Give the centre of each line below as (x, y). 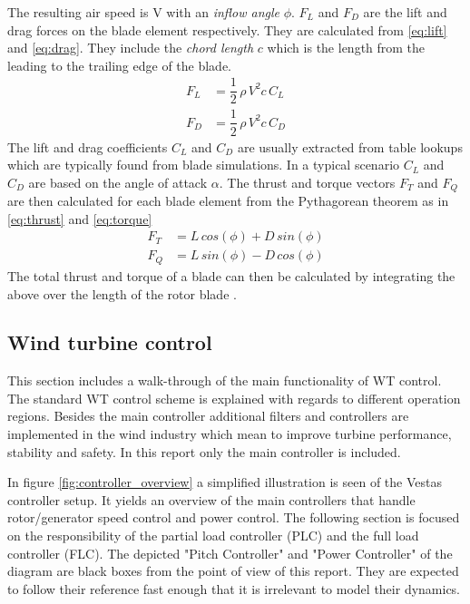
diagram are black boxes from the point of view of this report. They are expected (233, 571)
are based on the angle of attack (118, 182)
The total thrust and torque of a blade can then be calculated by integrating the (231, 275)
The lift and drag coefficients (88, 146)
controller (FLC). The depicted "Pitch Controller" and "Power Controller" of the (230, 553)
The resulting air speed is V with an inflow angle (143, 12)
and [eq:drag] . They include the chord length (131, 48)
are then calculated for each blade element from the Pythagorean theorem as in (228, 201)
